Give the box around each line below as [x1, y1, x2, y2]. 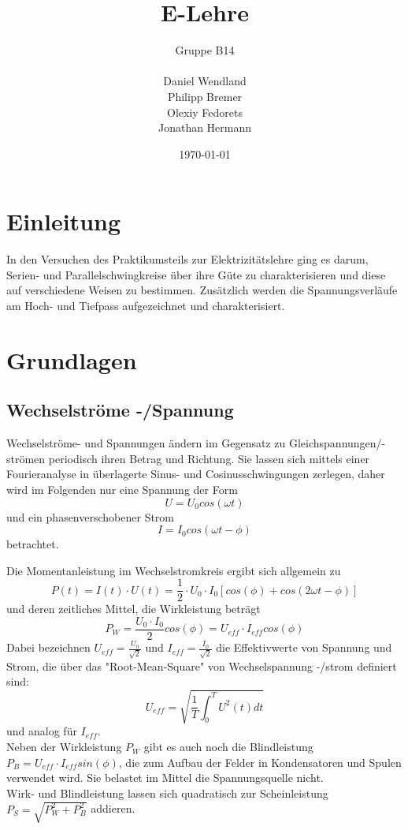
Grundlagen [6, 343, 137, 376]
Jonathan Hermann [158, 119, 252, 136]
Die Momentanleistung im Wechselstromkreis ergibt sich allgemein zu [6, 562, 341, 578]
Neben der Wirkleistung [6, 738, 122, 755]
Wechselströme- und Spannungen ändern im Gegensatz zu [6, 435, 286, 451]
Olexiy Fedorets [167, 103, 243, 120]
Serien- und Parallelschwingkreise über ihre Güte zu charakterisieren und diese [6, 266, 386, 282]
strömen [6, 450, 46, 466]
